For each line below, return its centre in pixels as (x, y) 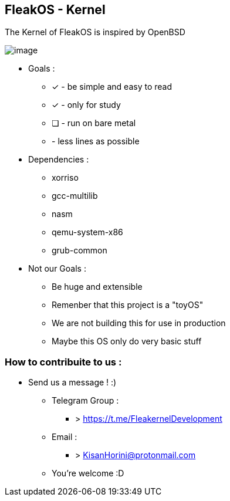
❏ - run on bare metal (94, 123)
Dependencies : (59, 160)
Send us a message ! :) (72, 382)
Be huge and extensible (97, 287)
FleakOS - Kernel (55, 10)
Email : (65, 437)
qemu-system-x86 (87, 232)
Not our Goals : (57, 269)
